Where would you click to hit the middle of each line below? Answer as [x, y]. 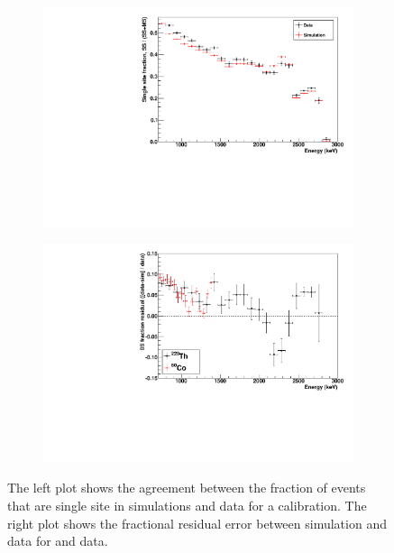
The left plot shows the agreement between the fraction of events [187, 488]
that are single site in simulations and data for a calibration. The [187, 505]
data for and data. [58, 541]
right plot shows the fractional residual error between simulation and [197, 523]
